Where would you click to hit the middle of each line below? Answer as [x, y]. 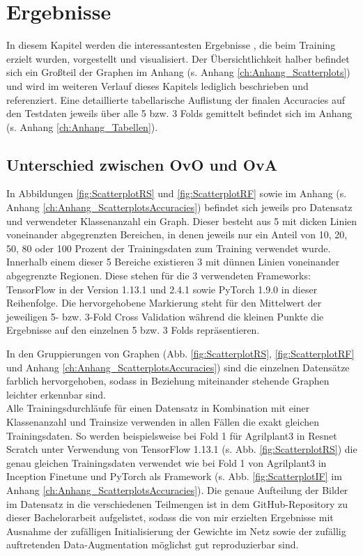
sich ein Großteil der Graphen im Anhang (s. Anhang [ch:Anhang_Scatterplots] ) [178, 72]
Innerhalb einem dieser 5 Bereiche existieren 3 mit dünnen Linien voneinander [173, 262]
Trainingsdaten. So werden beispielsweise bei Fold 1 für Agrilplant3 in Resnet [172, 435]
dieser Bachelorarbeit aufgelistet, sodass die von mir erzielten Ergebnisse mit [170, 517]
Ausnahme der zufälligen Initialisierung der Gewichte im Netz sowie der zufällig [176, 531]
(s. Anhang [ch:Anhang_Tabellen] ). [82, 126]
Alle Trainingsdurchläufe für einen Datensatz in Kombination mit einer [158, 408]
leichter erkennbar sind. [56, 394]
